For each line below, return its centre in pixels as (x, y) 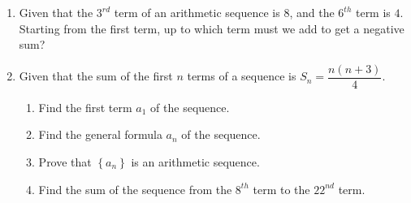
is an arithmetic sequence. (195, 162)
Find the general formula (100, 134)
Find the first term (85, 107)
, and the (312, 12)
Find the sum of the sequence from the (135, 189)
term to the (281, 189)
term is (373, 12)
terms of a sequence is (242, 76)
